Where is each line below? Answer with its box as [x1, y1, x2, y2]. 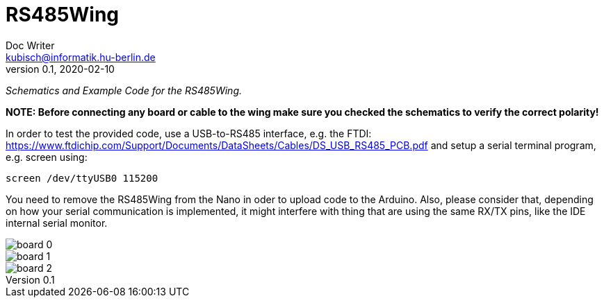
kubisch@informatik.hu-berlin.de [6, 51, 156, 63]
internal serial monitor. [6, 216, 108, 229]
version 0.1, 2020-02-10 [6, 62, 115, 75]
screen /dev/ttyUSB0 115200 [6, 172, 158, 184]
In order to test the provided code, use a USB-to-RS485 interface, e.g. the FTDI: [6, 127, 372, 139]
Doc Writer [6, 39, 55, 51]
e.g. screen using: [6, 150, 88, 163]
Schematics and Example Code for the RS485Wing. [6, 84, 242, 96]
